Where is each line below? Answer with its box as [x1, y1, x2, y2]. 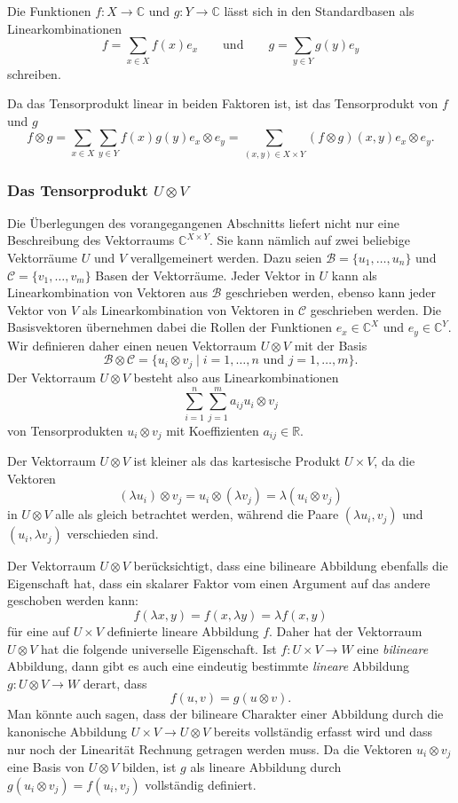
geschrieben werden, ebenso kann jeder [225, 283, 436, 302]
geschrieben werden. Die [310, 300, 442, 319]
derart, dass [83, 673, 147, 692]
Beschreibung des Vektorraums [7, 231, 175, 249]
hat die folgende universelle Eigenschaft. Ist [40, 639, 277, 657]
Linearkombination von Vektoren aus [7, 283, 208, 302]
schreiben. [7, 64, 61, 83]
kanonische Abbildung [7, 722, 128, 741]
